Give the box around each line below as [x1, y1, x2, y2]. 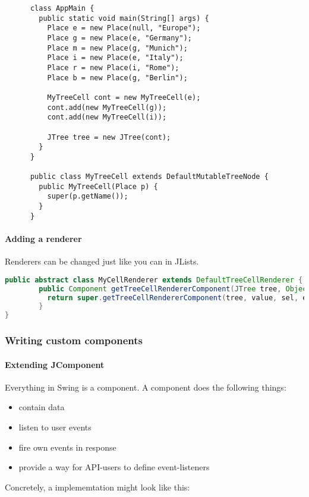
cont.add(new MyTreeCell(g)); [47, 103, 167, 112]
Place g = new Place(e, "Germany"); [47, 33, 192, 42]
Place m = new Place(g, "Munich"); [47, 43, 188, 52]
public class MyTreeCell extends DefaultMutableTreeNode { [30, 172, 269, 181]
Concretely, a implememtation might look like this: [5, 480, 190, 493]
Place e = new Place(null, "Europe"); [47, 24, 201, 33]
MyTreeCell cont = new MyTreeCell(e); [47, 93, 201, 102]
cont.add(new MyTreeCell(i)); [47, 113, 167, 122]
